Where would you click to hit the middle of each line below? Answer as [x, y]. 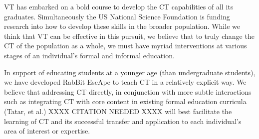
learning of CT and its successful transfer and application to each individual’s [123, 121]
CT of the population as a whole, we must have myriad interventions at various [126, 46]
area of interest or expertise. [47, 131]
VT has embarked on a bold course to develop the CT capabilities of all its [119, 6]
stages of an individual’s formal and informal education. [89, 55]
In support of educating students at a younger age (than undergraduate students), [130, 72]
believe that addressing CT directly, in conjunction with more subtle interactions [128, 91]
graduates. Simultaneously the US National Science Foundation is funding [117, 16]
